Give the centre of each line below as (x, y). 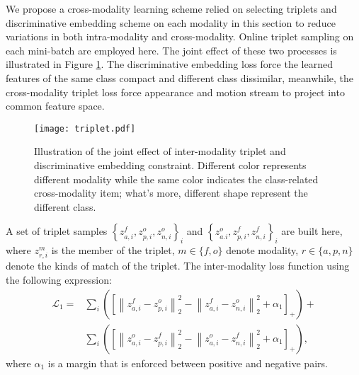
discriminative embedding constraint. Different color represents (170, 165)
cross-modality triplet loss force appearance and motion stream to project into (175, 92)
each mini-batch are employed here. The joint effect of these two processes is (171, 50)
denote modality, (262, 250)
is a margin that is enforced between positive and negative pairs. (188, 363)
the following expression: (59, 279)
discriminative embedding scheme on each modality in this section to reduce (171, 22)
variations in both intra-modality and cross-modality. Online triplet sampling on (180, 36)
